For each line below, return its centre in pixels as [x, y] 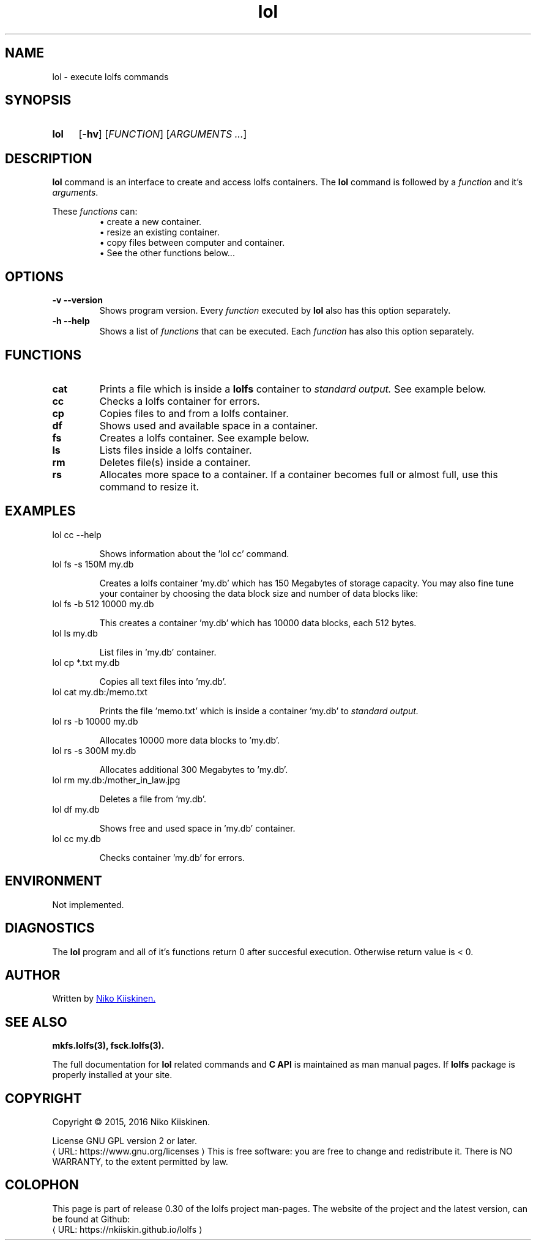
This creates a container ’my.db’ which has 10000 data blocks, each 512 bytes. [258, 622]
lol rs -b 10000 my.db [95, 721]
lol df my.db [76, 809]
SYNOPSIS [38, 100]
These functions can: [95, 212]
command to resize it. [149, 486]
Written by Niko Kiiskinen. [104, 999]
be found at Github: [91, 1219]
